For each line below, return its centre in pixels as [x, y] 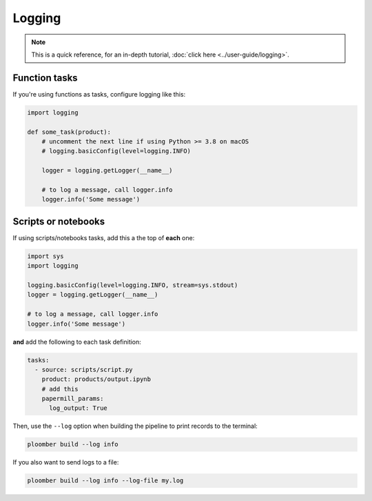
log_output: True [79, 408]
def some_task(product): [69, 132]
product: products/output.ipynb [96, 379]
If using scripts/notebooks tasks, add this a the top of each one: [104, 237]
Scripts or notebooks [59, 221]
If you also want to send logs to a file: [66, 462]
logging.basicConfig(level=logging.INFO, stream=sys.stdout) [133, 285]
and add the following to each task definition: [77, 342]
